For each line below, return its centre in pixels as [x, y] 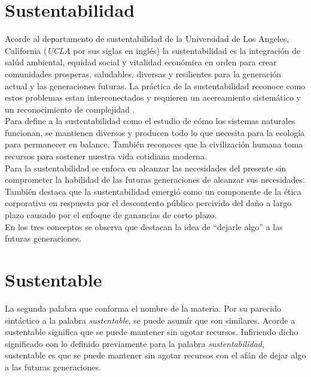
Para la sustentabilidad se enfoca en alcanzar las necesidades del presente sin [146, 168]
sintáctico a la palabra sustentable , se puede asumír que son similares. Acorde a [150, 320]
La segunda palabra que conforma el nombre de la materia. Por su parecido [143, 308]
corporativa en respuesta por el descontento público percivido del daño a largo [148, 203]
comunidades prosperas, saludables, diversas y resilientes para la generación [143, 73]
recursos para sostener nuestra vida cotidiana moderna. [106, 156]
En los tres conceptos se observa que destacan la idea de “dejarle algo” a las [144, 226]
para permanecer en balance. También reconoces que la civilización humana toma [154, 144]
